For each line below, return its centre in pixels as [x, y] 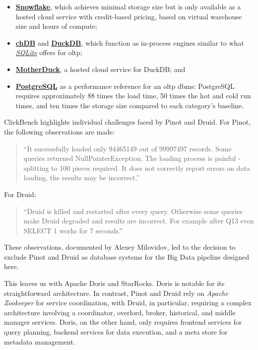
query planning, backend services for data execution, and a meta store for [116, 332]
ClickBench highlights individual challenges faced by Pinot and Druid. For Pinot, [128, 122]
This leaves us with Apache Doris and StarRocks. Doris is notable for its [114, 283]
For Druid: [20, 194]
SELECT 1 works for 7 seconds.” [73, 230]
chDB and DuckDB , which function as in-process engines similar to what [130, 42]
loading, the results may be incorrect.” [82, 177]
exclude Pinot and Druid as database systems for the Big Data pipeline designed [127, 256]
